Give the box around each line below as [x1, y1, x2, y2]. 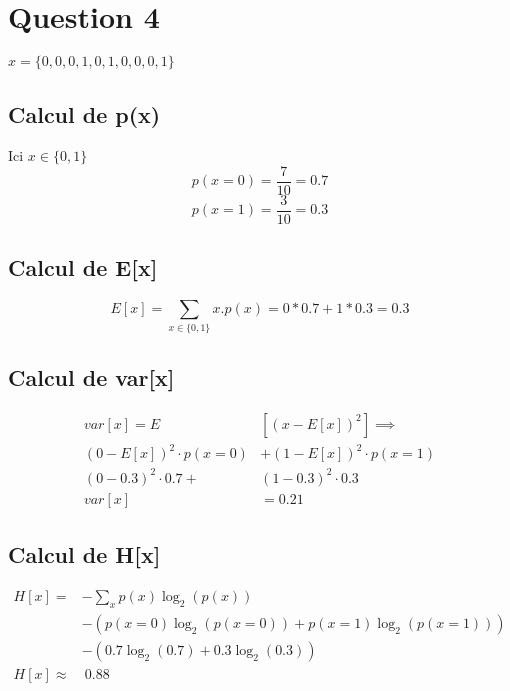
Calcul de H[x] [8, 539, 161, 570]
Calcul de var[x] [8, 361, 175, 392]
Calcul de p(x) [8, 98, 161, 129]
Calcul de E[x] [8, 252, 158, 283]
